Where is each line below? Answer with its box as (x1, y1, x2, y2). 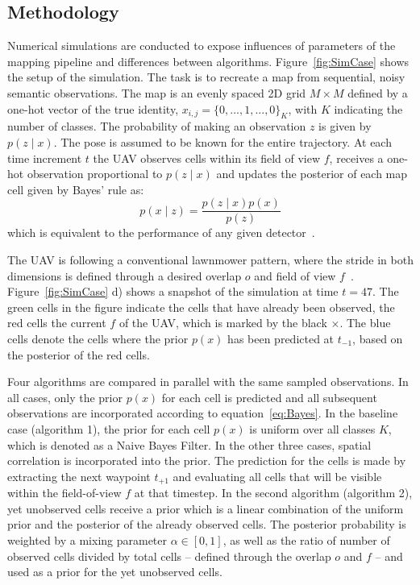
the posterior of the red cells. (7, 346, 150, 363)
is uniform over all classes (249, 420, 376, 437)
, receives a (329, 149, 384, 166)
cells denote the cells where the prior (7, 330, 189, 346)
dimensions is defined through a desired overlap (7, 267, 242, 284)
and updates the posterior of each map (216, 165, 408, 182)
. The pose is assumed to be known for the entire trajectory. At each (53, 133, 392, 150)
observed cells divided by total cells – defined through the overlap (7, 547, 331, 564)
